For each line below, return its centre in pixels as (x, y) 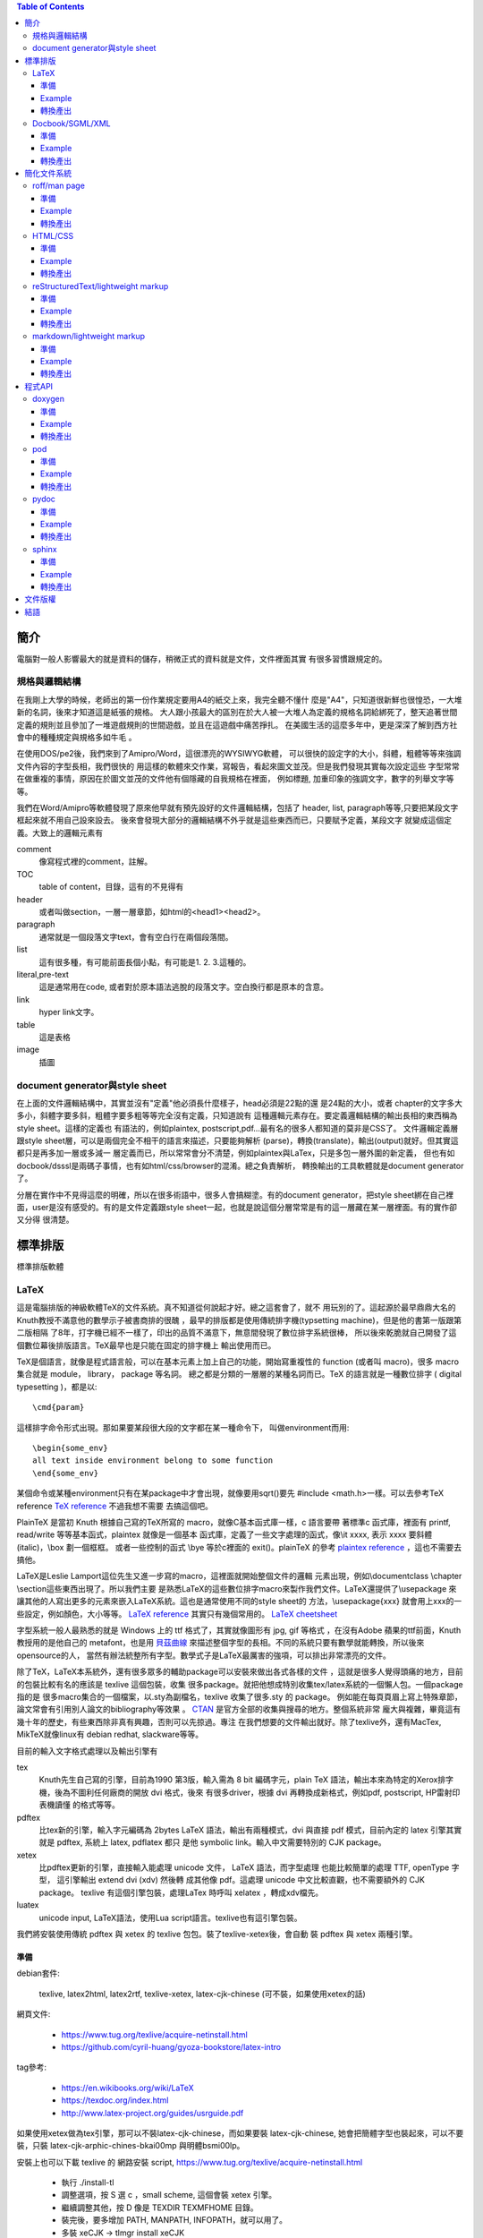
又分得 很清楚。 (45, 1220)
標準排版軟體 (40, 1267)
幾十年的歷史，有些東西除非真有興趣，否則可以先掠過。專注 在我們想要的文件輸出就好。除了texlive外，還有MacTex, (229, 1721)
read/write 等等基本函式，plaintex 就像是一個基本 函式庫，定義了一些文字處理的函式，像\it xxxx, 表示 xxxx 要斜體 (225, 1534)
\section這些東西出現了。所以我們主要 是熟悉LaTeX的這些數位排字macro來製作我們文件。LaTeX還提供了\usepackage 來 (237, 1588)
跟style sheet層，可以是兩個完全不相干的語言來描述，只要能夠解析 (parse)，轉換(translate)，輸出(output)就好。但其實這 (238, 1140)
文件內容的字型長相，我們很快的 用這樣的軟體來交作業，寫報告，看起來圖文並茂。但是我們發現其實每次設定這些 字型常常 (238, 766)
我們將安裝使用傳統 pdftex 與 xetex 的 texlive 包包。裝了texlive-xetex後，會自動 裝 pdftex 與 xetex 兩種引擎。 (217, 1935)
